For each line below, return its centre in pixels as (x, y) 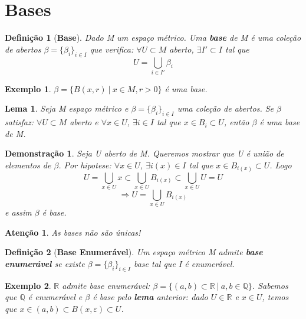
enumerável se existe (45, 263)
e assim (18, 212)
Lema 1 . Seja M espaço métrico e (67, 108)
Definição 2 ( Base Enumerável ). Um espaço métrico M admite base (134, 252)
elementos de (28, 165)
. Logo (281, 165)
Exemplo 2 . (28, 285)
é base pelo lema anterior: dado (150, 297)
